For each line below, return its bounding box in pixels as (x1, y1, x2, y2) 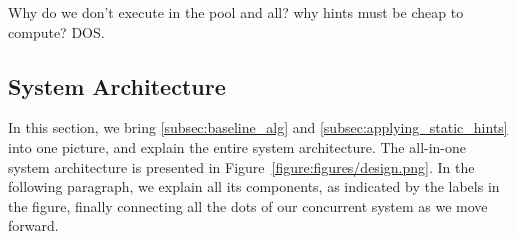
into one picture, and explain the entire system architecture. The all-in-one (8, 136, 467, 157)
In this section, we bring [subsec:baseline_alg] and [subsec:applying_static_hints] (8, 117, 508, 138)
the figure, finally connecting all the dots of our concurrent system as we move (8, 195, 488, 216)
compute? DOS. (8, 21, 105, 42)
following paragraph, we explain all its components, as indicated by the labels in (8, 176, 500, 197)
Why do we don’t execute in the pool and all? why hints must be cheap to (8, 2, 464, 22)
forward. (8, 215, 59, 236)
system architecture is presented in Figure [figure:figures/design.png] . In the (8, 156, 475, 177)
